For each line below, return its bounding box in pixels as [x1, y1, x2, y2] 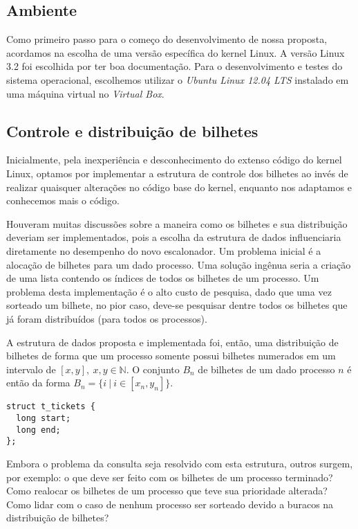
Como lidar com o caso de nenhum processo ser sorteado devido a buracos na [6, 496, 334, 511]
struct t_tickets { [6, 402, 95, 412]
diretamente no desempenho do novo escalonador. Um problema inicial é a [6, 243, 321, 258]
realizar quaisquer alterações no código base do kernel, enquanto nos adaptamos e [6, 179, 352, 194]
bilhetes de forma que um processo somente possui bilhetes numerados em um [6, 348, 336, 363]
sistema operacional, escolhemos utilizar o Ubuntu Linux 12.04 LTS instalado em [6, 72, 349, 87]
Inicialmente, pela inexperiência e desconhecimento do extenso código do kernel [6, 152, 342, 167]
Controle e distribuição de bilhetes [6, 120, 258, 141]
